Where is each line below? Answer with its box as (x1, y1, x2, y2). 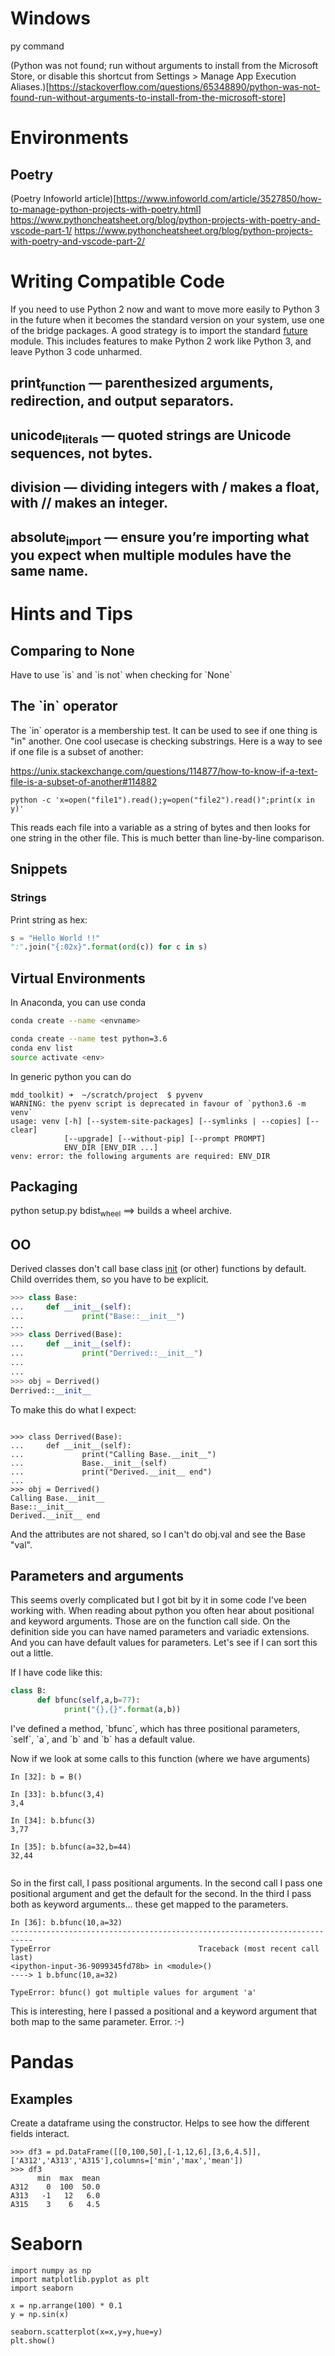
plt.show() (10, 2335, 56, 2346)
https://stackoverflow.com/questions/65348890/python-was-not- (48, 80, 321, 92)
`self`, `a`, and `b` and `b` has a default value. (10, 1733, 196, 1746)
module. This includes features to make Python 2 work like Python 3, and (10, 335, 312, 347)
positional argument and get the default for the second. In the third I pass (10, 1888, 312, 1900)
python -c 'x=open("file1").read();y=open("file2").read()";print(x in (10, 795, 315, 805)
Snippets (10, 861, 68, 878)
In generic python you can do (10, 1070, 132, 1082)
